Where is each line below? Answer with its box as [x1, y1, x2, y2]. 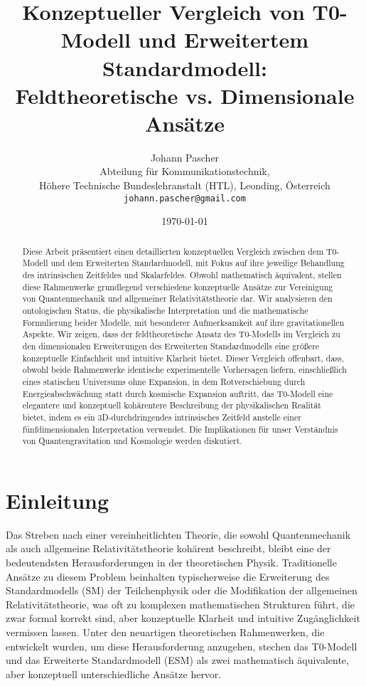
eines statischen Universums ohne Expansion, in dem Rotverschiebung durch [22, 375, 306, 387]
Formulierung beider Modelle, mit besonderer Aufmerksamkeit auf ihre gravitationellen [22, 316, 345, 328]
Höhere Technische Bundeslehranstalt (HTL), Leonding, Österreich [39, 178, 330, 193]
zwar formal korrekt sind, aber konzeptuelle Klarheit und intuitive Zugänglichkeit [6, 611, 360, 626]
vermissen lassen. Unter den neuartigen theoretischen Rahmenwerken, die [6, 624, 325, 639]
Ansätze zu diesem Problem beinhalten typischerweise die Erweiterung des [6, 569, 330, 584]
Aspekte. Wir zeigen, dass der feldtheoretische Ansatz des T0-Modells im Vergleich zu [22, 328, 340, 340]
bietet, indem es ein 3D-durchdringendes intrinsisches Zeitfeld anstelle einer [22, 411, 301, 423]
